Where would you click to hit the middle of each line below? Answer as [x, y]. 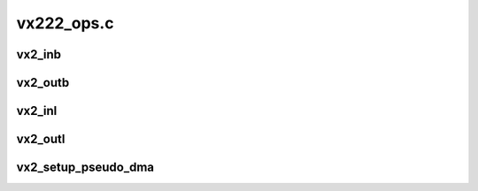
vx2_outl [41, 139]
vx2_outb [43, 83]
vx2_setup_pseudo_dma [85, 168]
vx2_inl [37, 111]
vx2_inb [39, 54]
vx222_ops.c [65, 23]
